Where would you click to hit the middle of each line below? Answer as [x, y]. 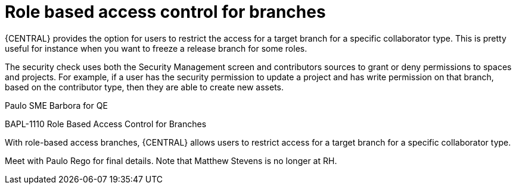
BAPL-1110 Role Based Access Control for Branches [106, 124]
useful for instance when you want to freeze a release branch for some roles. [156, 48]
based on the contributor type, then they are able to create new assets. [144, 87]
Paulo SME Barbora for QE [56, 105]
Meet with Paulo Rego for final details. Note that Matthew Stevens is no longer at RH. [171, 160]
